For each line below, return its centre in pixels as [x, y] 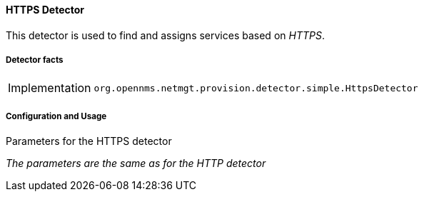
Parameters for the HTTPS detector [89, 141]
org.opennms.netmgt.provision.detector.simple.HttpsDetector [256, 88]
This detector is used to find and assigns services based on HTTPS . [165, 35]
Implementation [50, 88]
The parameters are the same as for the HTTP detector [136, 163]
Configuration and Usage [56, 116]
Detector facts [35, 60]
